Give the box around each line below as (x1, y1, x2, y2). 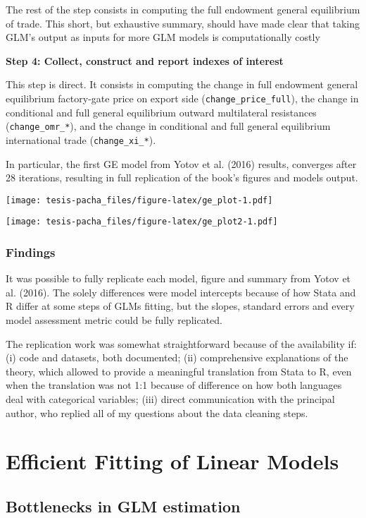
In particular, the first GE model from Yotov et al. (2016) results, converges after (6, 156, 357, 171)
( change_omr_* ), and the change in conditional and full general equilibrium (6, 119, 331, 133)
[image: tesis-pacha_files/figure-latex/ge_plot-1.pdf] (6, 195, 273, 205)
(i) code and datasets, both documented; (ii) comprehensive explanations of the (6, 350, 348, 365)
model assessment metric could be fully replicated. (6, 313, 222, 327)
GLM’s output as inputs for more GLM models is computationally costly (6, 30, 320, 44)
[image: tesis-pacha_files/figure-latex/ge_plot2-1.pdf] (6, 217, 278, 227)
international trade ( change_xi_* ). (6, 132, 156, 147)
